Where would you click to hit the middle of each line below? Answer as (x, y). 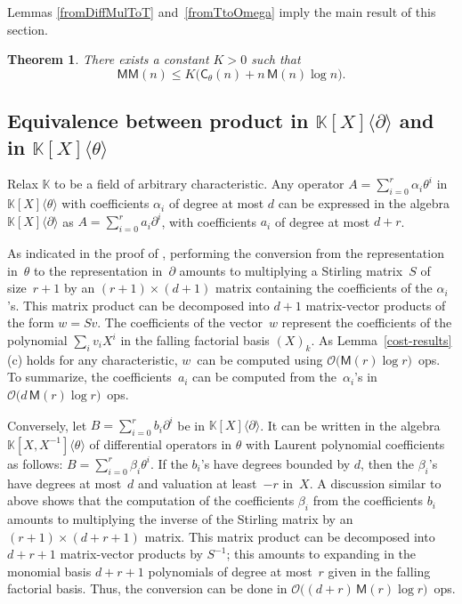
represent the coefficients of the (367, 322)
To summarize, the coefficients (89, 377)
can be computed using (260, 359)
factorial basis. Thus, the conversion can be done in (147, 588)
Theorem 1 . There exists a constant (108, 59)
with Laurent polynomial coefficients (345, 443)
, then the (388, 463)
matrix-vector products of (376, 305)
